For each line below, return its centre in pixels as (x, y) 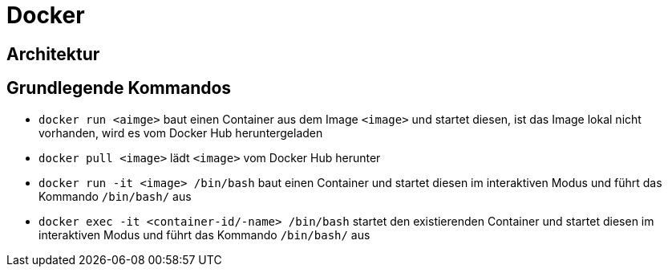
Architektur (53, 54)
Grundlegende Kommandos (119, 88)
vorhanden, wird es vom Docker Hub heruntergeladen (181, 132)
